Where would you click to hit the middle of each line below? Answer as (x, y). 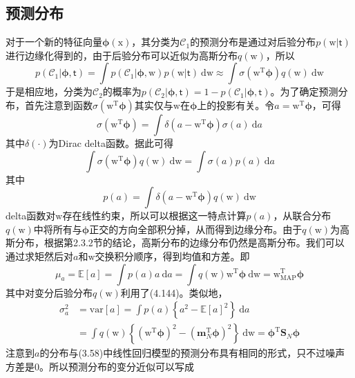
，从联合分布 (302, 216)
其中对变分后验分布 (49, 292)
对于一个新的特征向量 (54, 42)
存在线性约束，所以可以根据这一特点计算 (154, 216)
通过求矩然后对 (39, 256)
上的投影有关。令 (236, 105)
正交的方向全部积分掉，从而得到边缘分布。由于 (196, 229)
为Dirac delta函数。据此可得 (111, 142)
